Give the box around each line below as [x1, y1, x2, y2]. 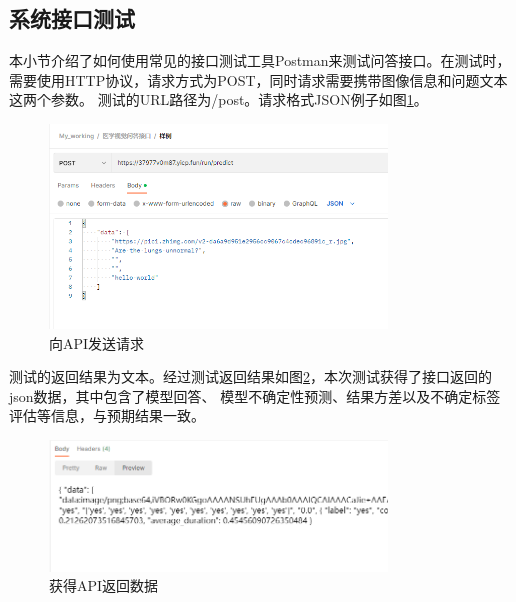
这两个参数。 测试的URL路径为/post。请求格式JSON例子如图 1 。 [9, 89, 428, 110]
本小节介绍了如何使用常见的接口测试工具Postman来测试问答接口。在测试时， [9, 50, 511, 71]
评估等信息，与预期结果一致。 [9, 405, 205, 426]
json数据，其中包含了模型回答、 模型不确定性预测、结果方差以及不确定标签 [9, 385, 501, 406]
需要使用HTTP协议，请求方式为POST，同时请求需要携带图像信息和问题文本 [9, 69, 508, 90]
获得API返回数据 [49, 575, 159, 596]
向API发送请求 [49, 332, 145, 353]
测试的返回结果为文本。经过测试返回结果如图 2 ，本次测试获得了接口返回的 [9, 366, 492, 387]
